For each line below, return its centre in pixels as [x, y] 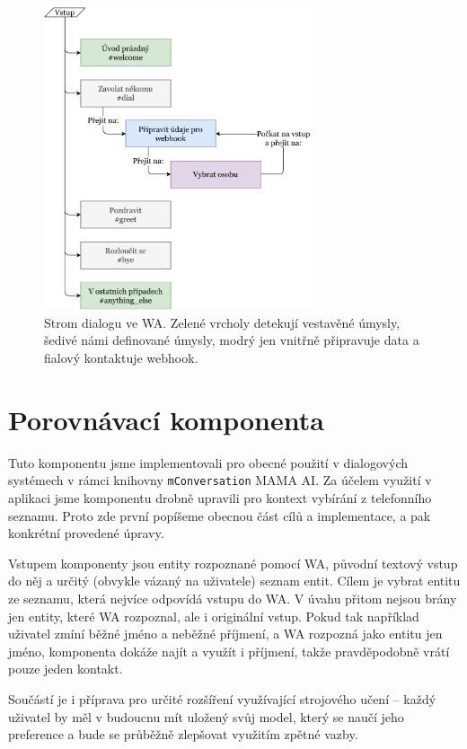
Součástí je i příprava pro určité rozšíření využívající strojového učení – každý [222, 698]
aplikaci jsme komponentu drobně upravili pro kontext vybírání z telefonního [220, 497]
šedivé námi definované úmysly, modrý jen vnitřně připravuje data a [232, 340]
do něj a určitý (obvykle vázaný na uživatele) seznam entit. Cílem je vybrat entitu [234, 581]
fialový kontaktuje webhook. [121, 358]
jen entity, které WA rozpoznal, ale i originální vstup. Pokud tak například [214, 616]
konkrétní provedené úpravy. [86, 533]
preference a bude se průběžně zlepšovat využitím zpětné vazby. [183, 734]
